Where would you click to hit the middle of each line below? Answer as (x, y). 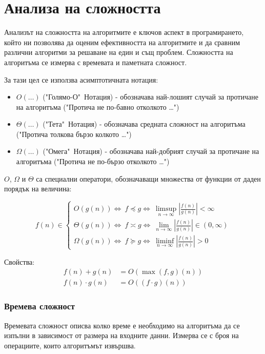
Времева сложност (39, 306)
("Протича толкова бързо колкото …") (74, 134)
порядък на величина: (38, 189)
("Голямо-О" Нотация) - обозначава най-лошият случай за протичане (150, 97)
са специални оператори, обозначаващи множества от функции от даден (148, 178)
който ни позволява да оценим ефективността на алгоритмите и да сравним (122, 42)
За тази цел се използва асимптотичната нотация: (81, 79)
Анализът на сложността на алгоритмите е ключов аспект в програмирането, (124, 32)
